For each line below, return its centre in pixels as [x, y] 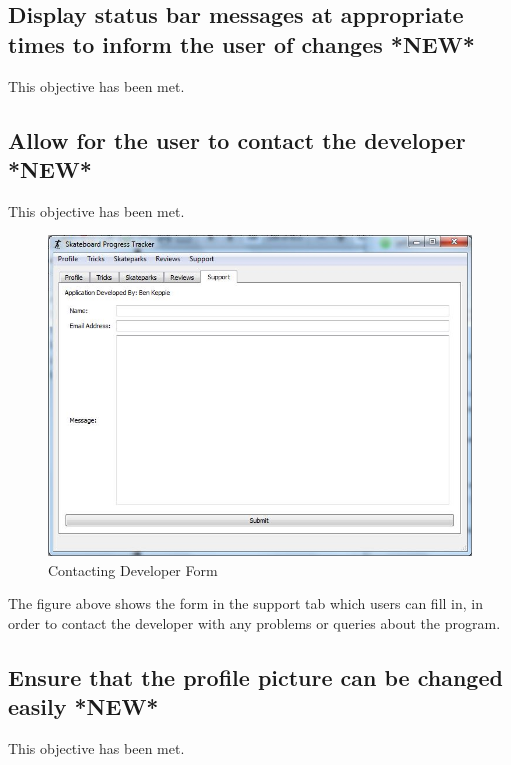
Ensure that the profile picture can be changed [255, 677]
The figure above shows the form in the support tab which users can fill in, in [245, 603]
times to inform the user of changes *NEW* [241, 43]
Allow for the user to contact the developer [237, 139]
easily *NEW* [83, 706]
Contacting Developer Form [133, 569]
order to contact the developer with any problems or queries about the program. [254, 623]
